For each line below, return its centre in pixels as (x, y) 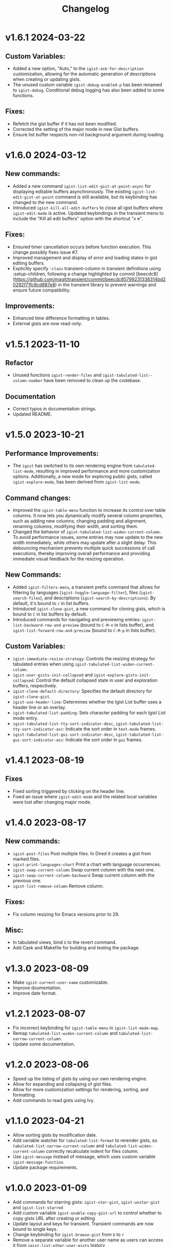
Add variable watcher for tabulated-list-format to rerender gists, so (85, 1141)
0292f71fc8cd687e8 (34, 284)
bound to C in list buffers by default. (50, 614)
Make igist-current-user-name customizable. (61, 982)
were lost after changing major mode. (52, 802)
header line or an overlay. (39, 707)
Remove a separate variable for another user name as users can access (88, 1240)
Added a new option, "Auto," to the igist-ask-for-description (78, 68)
